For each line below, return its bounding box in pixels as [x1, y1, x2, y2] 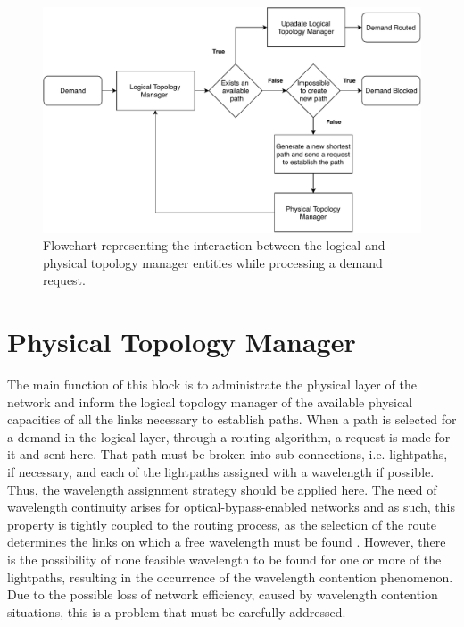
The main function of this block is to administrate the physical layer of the [7, 375, 417, 394]
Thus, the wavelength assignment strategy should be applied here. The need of [7, 480, 437, 498]
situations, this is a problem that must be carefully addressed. [7, 602, 346, 621]
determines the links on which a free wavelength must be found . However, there [7, 532, 446, 551]
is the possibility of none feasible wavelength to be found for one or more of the [7, 550, 442, 569]
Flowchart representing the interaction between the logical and [43, 236, 385, 255]
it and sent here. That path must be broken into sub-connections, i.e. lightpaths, [7, 445, 448, 464]
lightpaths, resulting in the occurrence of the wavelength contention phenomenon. [7, 567, 453, 586]
